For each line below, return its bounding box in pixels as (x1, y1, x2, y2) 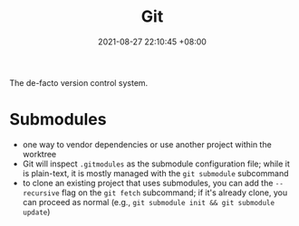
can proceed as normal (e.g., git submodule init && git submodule (22, 196, 275, 207)
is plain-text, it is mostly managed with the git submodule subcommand (22, 167, 289, 178)
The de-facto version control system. (9, 77, 149, 88)
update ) (22, 206, 51, 217)
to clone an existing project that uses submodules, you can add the (22, 177, 274, 188)
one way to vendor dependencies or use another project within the (22, 138, 272, 150)
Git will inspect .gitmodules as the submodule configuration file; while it (22, 158, 290, 169)
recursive (22, 188, 61, 198)
